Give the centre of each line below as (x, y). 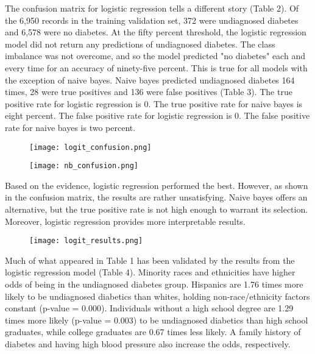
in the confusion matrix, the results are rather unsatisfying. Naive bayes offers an (156, 197)
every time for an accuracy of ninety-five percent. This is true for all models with (156, 67)
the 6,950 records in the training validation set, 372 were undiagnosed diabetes (152, 20)
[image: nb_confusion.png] (84, 166)
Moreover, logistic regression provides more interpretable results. (125, 221)
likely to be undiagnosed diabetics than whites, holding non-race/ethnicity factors (157, 296)
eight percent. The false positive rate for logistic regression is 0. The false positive (157, 115)
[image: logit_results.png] (86, 241)
